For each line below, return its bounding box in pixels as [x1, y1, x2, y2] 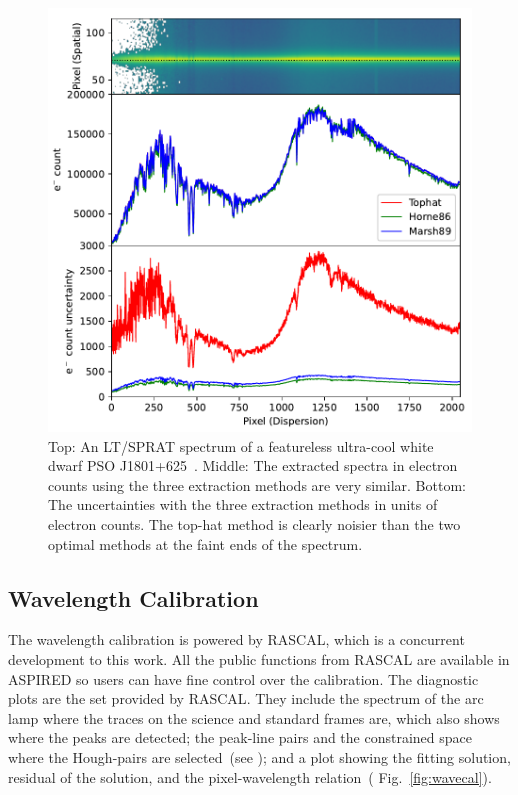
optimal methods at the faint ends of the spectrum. [48, 533, 363, 554]
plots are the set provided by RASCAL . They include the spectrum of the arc [8, 688, 484, 709]
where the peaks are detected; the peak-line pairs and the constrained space [8, 727, 472, 748]
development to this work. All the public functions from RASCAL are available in [8, 648, 510, 669]
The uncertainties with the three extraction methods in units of [48, 494, 438, 515]
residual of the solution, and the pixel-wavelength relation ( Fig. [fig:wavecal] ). [8, 766, 492, 787]
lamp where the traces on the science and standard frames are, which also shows [8, 707, 500, 728]
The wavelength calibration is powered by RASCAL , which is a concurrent [8, 629, 465, 650]
